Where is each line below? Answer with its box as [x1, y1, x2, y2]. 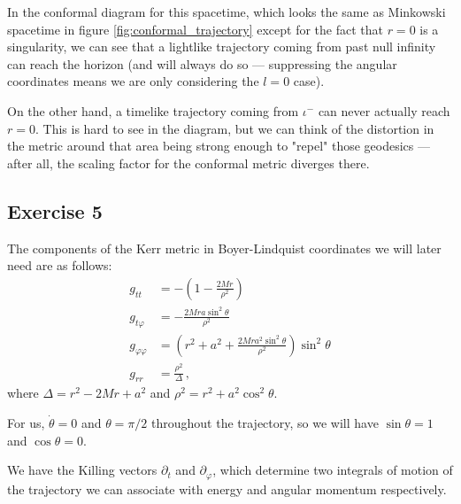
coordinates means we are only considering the [7, 72, 259, 90]
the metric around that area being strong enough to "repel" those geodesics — [7, 136, 431, 155]
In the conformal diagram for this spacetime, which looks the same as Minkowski [7, 3, 446, 20]
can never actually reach [318, 101, 450, 120]
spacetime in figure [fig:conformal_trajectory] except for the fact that [7, 19, 383, 38]
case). [293, 72, 325, 90]
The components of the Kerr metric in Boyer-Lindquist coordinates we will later [7, 238, 442, 257]
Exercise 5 [7, 197, 103, 224]
